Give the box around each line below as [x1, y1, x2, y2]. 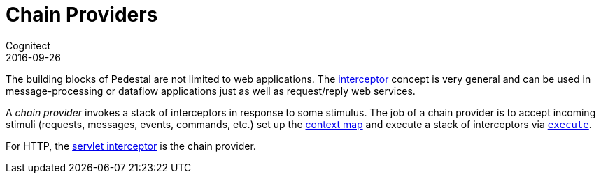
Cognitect [6, 39, 51, 52]
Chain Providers [6, 3, 158, 26]
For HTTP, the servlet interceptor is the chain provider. [6, 139, 256, 152]
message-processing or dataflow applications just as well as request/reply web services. [6, 84, 416, 97]
